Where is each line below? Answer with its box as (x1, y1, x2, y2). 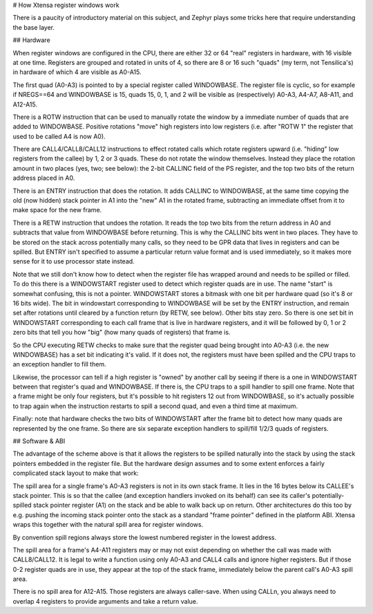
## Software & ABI (12, 437, 66, 445)
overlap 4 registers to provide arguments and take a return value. (12, 597, 198, 605)
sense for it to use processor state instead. (12, 257, 135, 266)
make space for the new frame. (12, 206, 102, 214)
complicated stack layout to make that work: (12, 469, 139, 477)
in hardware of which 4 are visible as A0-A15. (12, 68, 142, 76)
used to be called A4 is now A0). (12, 132, 106, 140)
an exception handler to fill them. (12, 360, 106, 369)
